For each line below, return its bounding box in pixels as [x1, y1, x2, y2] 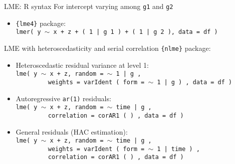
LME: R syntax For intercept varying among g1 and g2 [4, 1, 173, 11]
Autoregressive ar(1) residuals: [15, 93, 111, 103]
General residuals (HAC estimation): [15, 126, 128, 137]
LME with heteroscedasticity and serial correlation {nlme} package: [4, 42, 211, 53]
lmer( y [15, 28, 41, 36]
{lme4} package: [15, 17, 66, 28]
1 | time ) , [157, 145, 200, 153]
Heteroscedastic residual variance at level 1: [15, 59, 149, 70]
